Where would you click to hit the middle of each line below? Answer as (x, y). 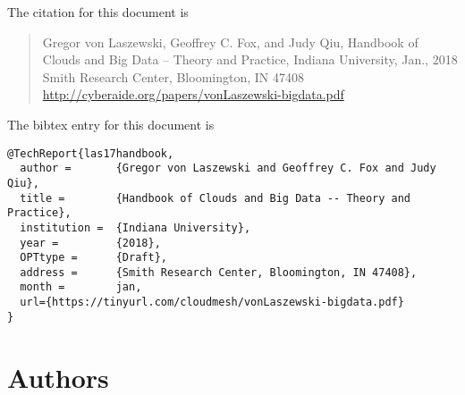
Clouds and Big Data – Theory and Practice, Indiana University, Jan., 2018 (250, 59)
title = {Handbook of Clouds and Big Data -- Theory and (216, 198)
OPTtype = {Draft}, (93, 258)
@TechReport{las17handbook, (91, 153)
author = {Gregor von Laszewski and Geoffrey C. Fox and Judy (228, 168)
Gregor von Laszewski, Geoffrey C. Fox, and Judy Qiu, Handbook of (230, 42)
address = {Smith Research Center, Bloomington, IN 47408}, (219, 272)
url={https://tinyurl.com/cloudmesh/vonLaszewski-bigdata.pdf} (212, 303)
